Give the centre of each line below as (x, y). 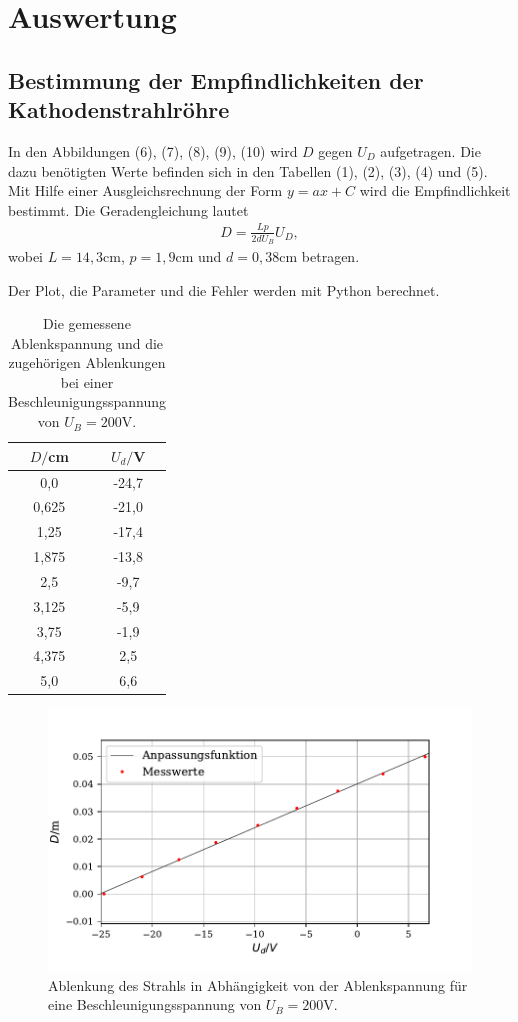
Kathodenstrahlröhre (119, 109)
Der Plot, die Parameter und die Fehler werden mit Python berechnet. (224, 289)
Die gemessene (87, 323)
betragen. (330, 255)
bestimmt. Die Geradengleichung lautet (128, 209)
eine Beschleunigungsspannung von (155, 1004)
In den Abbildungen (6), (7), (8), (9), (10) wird (153, 150)
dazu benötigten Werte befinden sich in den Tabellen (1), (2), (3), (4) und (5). (248, 170)
